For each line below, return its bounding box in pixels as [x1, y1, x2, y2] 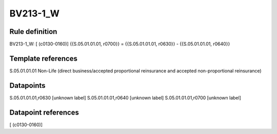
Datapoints [9, 81, 46, 90]
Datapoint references [9, 108, 80, 117]
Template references [9, 54, 78, 63]
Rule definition [9, 27, 57, 36]
